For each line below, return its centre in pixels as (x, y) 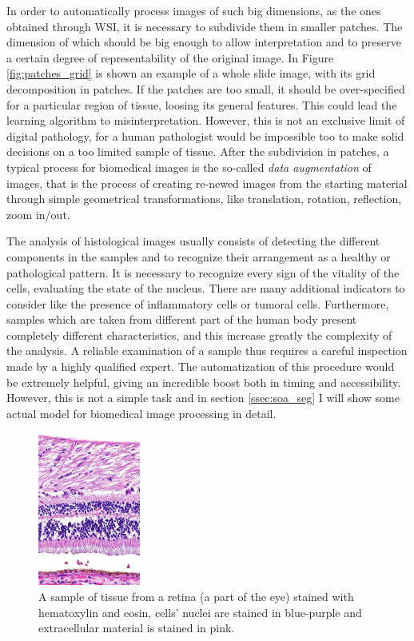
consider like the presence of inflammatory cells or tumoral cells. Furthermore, (198, 303)
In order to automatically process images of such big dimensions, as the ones (194, 10)
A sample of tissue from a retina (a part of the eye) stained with (196, 596)
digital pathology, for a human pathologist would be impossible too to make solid (205, 135)
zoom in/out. (38, 214)
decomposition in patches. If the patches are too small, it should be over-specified (206, 88)
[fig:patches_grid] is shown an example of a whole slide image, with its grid (191, 73)
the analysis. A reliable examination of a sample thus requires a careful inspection (207, 350)
